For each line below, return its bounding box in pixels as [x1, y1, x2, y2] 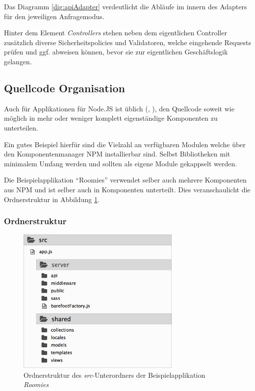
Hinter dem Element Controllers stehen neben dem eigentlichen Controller [4, 27, 227, 38]
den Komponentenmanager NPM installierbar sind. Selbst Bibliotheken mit [4, 149, 230, 159]
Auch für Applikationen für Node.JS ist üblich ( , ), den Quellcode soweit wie [4, 103, 234, 113]
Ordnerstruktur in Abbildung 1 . [4, 194, 100, 204]
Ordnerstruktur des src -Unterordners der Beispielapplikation [24, 369, 205, 380]
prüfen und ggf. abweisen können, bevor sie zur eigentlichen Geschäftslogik [4, 47, 228, 57]
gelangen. [4, 56, 32, 66]
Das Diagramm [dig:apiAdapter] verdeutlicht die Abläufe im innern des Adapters [4, 1, 247, 11]
